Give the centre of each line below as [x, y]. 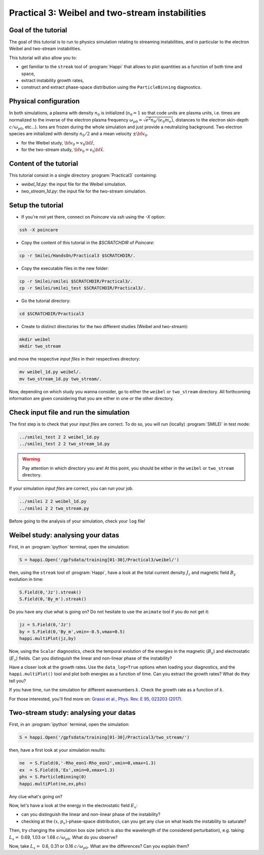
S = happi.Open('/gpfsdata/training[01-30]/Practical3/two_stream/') [104, 737]
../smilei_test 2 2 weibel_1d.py [59, 437]
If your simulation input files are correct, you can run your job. [71, 488]
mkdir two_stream [40, 346]
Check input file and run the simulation [69, 412]
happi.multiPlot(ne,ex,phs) [53, 784]
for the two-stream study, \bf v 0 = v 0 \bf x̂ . [63, 150]
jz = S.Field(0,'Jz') [45, 625]
